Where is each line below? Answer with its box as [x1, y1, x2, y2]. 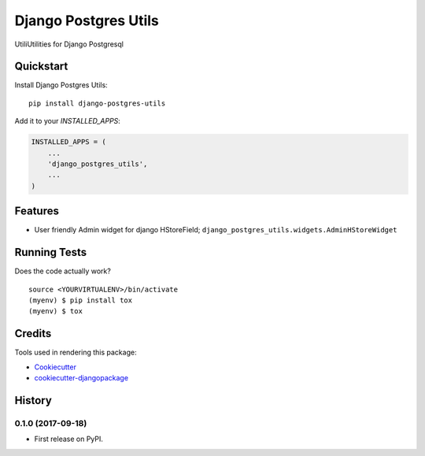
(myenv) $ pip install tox [28, 295, 133, 305]
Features [14, 205, 59, 218]
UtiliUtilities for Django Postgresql [14, 39, 124, 49]
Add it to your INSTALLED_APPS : [14, 117, 121, 126]
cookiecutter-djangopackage [34, 373, 129, 383]
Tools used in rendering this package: [14, 347, 137, 358]
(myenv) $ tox [28, 307, 83, 316]
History [14, 394, 53, 407]
